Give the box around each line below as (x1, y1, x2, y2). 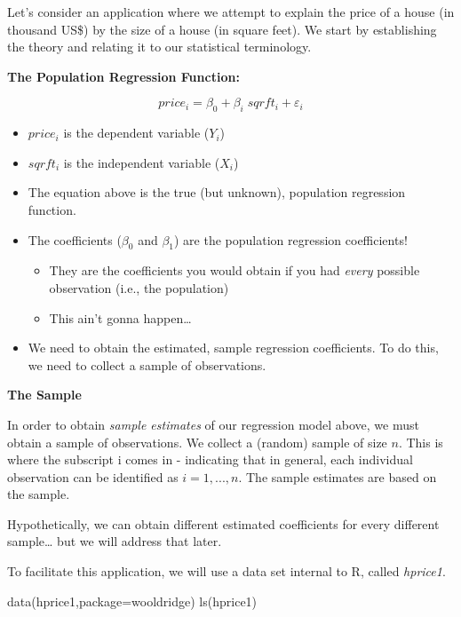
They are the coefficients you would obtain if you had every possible (49, 261, 420, 280)
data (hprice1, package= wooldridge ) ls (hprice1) (7, 591, 258, 610)
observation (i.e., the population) (49, 278, 229, 297)
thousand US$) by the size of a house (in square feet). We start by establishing (7, 20, 437, 38)
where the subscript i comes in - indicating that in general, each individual (7, 450, 413, 469)
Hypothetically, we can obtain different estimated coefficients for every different (7, 514, 440, 533)
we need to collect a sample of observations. (28, 355, 266, 374)
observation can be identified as (7, 467, 179, 486)
